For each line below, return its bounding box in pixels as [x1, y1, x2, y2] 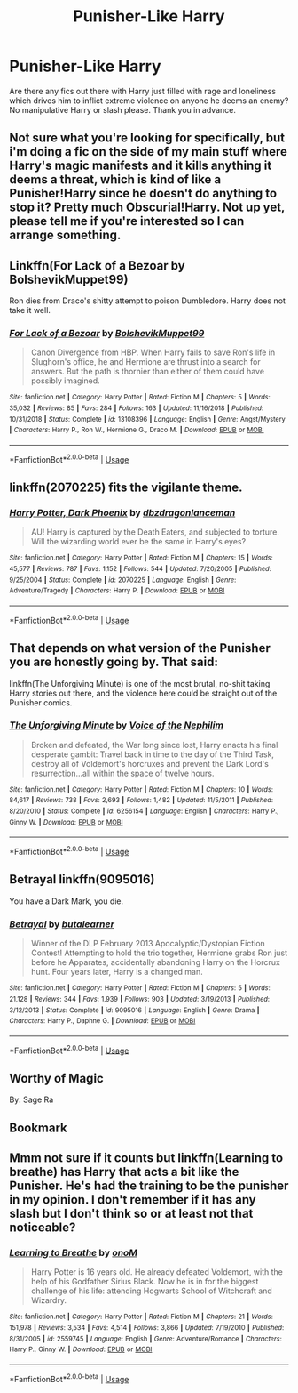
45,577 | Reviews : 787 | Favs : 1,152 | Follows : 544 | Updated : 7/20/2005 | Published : [9, 565, 272, 574]
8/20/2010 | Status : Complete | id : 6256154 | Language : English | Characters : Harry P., [9, 807, 279, 816]
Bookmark [9, 1120, 68, 1135]
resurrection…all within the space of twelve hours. [30, 768, 215, 778]
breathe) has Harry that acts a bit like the [9, 1164, 239, 1180]
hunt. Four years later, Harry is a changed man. [30, 967, 204, 978]
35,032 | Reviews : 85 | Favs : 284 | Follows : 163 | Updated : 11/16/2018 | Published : [9, 404, 264, 413]
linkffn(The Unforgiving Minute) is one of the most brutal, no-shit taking [9, 678, 271, 688]
